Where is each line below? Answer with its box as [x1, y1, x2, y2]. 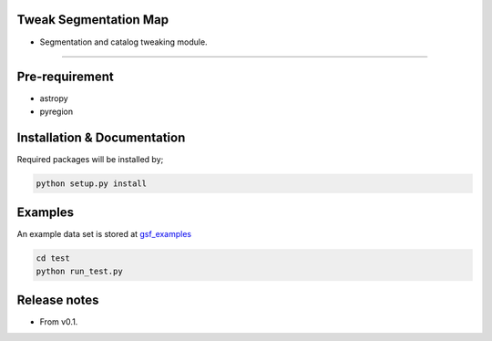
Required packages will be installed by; [16, 153, 164, 164]
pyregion [39, 106, 74, 117]
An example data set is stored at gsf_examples [16, 229, 192, 240]
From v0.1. [39, 316, 78, 327]
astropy [39, 93, 68, 104]
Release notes [16, 292, 99, 307]
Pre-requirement [16, 69, 114, 85]
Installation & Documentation [16, 129, 186, 145]
